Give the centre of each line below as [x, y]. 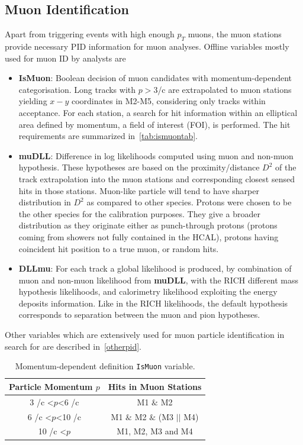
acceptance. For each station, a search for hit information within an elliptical [158, 112]
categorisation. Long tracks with [77, 89]
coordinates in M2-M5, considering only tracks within [168, 101]
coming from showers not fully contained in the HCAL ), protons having [149, 236]
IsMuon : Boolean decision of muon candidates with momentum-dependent [155, 78]
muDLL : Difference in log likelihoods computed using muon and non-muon [156, 155]
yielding [33, 101]
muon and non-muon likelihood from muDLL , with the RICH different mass [158, 280]
